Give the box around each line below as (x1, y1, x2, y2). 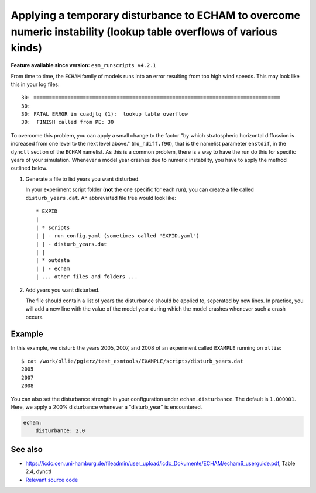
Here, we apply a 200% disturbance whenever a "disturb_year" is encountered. (11, 404, 202, 411)
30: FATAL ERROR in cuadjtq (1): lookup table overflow (21, 111, 188, 118)
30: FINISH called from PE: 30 (21, 119, 114, 126)
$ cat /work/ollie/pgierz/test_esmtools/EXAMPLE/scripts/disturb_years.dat (21, 357, 243, 364)
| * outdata (36, 257, 70, 264)
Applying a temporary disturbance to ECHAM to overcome (11, 9, 301, 22)
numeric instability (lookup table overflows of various (11, 25, 277, 38)
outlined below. (11, 164, 48, 172)
